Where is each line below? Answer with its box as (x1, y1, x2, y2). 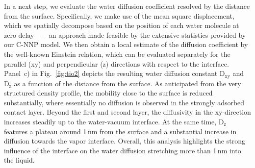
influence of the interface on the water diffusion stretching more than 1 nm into (4, 145, 241, 155)
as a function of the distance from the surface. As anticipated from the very (14, 78, 241, 88)
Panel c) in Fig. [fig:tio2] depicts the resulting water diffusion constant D (4, 68, 225, 78)
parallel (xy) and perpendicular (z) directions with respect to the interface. (4, 58, 229, 69)
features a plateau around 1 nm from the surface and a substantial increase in (4, 126, 237, 136)
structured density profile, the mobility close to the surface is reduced (4, 88, 213, 98)
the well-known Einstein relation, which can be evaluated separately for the (4, 48, 230, 59)
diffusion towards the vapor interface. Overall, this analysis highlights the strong (4, 136, 245, 146)
